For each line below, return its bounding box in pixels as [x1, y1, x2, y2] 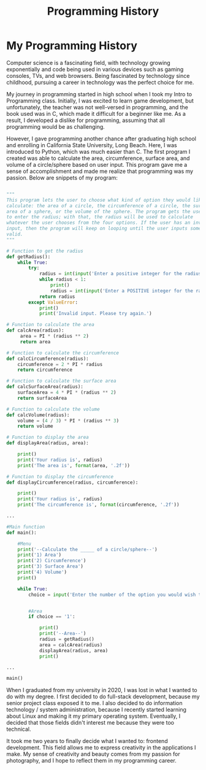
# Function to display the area [6, 434, 89, 441]
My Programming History [6, 39, 138, 53]
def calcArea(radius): [6, 327, 64, 334]
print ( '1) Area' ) [17, 552, 62, 558]
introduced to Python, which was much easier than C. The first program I [6, 148, 191, 155]
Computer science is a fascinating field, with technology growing [6, 59, 170, 66]
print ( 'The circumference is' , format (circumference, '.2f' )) [17, 501, 180, 508]
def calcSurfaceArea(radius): [6, 384, 84, 390]
